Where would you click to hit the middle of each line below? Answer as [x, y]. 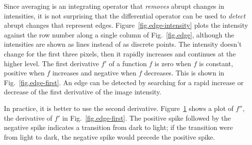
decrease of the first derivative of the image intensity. [83, 92]
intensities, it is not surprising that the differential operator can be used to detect [125, 15]
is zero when [173, 63]
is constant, [216, 63]
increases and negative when [94, 73]
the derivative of [28, 118]
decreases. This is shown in [184, 73]
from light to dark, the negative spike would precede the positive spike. [109, 136]
